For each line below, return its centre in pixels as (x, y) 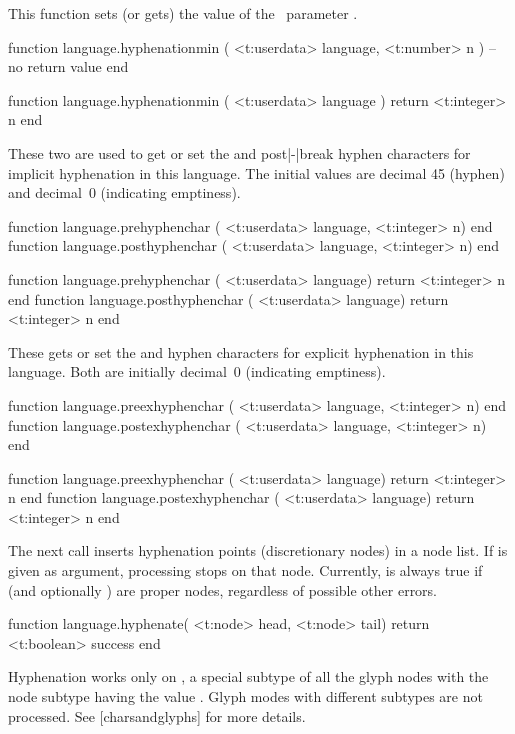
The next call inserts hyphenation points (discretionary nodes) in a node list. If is (258, 550)
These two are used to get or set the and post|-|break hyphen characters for (239, 152)
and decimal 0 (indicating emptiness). (124, 192)
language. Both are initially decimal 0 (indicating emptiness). (197, 371)
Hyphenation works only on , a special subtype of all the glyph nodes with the (248, 676)
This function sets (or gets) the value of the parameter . (183, 13)
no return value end (68, 66)
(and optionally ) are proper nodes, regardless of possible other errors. (223, 589)
